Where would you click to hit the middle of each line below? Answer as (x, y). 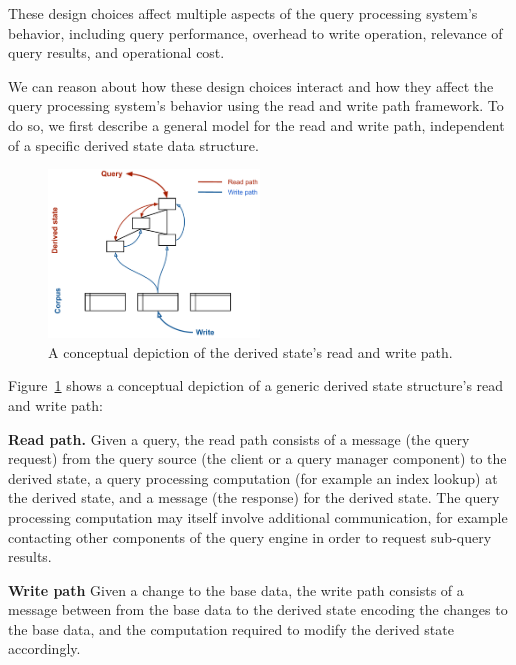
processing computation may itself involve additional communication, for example (258, 516)
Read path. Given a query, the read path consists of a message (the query (239, 438)
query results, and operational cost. (116, 52)
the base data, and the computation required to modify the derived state (231, 628)
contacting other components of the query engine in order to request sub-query (250, 536)
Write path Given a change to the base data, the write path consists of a (236, 589)
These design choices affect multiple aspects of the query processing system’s (243, 13)
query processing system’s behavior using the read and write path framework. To (256, 105)
